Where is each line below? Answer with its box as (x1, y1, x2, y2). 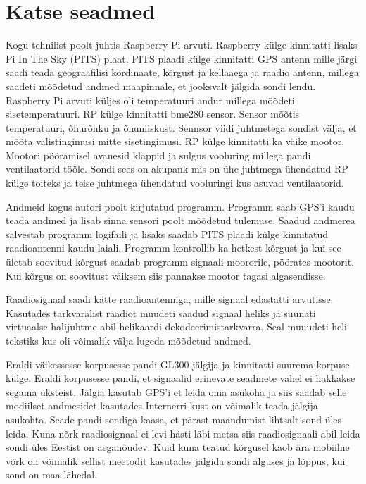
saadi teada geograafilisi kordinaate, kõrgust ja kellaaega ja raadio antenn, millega (6, 65, 359, 80)
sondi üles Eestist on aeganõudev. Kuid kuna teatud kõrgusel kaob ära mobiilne (6, 440, 350, 454)
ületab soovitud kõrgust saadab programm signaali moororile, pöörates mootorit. (6, 254, 354, 269)
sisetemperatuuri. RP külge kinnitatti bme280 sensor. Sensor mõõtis (6, 106, 300, 121)
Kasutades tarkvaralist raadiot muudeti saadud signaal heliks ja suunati (6, 305, 316, 320)
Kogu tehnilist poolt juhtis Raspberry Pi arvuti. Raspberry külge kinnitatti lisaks (6, 37, 358, 52)
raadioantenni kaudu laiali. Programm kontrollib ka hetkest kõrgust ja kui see (6, 240, 341, 255)
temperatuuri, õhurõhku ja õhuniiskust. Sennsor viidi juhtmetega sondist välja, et (6, 120, 357, 135)
